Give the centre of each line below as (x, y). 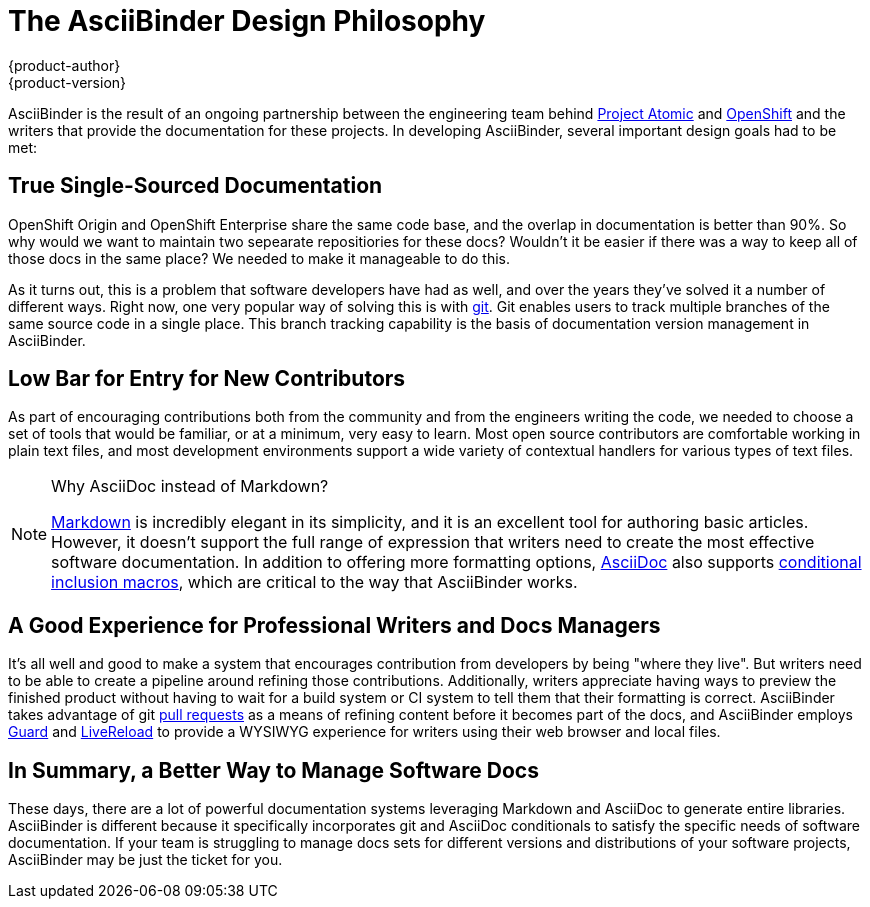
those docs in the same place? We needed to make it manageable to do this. (259, 258)
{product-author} (64, 65)
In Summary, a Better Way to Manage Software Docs (273, 770)
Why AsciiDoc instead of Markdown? (190, 486)
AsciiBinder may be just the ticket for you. (145, 860)
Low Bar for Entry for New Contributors (207, 379)
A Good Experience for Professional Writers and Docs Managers (334, 625)
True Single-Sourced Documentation (195, 186)
